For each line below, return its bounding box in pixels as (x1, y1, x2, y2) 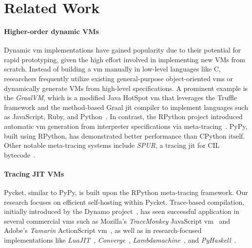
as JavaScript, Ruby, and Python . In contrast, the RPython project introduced (4, 111, 243, 122)
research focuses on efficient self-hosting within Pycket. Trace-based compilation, (4, 196, 245, 207)
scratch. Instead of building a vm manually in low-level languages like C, (4, 64, 221, 74)
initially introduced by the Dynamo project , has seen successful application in (4, 206, 239, 216)
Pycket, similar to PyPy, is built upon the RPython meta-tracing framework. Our (4, 187, 248, 197)
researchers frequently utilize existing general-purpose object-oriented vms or (4, 73, 233, 83)
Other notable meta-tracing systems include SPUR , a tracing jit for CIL (4, 140, 220, 150)
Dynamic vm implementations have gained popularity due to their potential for (4, 45, 241, 55)
